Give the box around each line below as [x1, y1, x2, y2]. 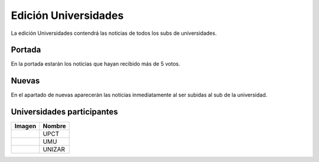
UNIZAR [43, 145, 65, 154]
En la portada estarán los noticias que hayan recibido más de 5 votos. [11, 60, 180, 67]
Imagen [14, 122, 37, 130]
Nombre [43, 122, 66, 130]
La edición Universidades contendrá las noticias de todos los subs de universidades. [11, 30, 217, 37]
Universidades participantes [11, 107, 118, 117]
